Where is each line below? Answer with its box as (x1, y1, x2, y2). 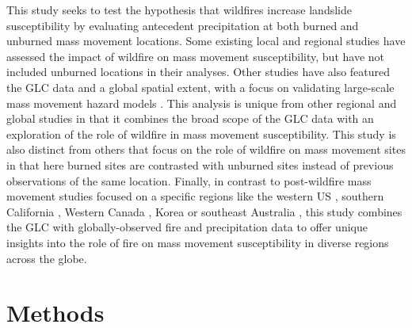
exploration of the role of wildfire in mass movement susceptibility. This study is (6, 125, 396, 142)
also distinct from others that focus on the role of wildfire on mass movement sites (6, 141, 406, 158)
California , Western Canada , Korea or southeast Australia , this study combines (6, 203, 402, 219)
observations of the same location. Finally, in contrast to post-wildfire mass (6, 172, 372, 189)
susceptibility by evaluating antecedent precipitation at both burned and (6, 17, 359, 33)
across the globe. (6, 250, 87, 266)
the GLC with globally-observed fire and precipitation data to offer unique (6, 219, 368, 235)
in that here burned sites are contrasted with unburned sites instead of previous (6, 156, 394, 173)
